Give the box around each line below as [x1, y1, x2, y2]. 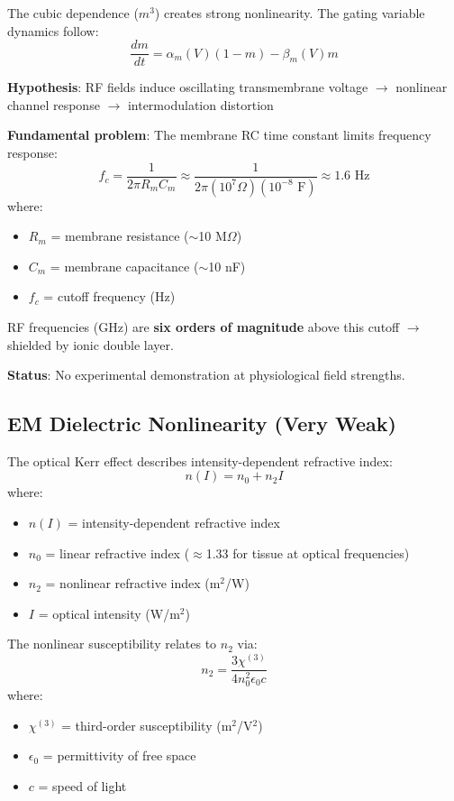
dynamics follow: [7, 21, 99, 40]
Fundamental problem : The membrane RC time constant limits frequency [7, 125, 431, 144]
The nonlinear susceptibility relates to [7, 634, 217, 653]
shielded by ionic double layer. [7, 335, 174, 354]
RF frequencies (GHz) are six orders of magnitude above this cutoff [7, 317, 400, 336]
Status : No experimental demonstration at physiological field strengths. [7, 365, 405, 384]
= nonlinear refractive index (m [45, 574, 221, 593]
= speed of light [38, 776, 127, 795]
